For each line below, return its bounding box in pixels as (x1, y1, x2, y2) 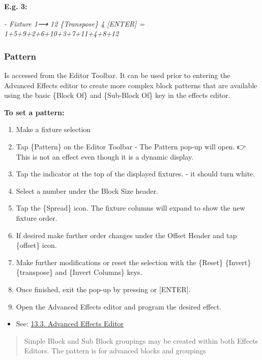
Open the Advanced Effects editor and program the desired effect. (16, 301, 222, 312)
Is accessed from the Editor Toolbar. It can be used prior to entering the (4, 70, 230, 80)
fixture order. (16, 212, 57, 223)
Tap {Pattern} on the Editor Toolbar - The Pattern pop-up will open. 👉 (16, 141, 246, 151)
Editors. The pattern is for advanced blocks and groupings (24, 345, 207, 356)
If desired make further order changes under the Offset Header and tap (16, 229, 237, 240)
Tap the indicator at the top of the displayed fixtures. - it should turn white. (16, 168, 255, 179)
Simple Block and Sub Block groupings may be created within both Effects (24, 335, 258, 346)
